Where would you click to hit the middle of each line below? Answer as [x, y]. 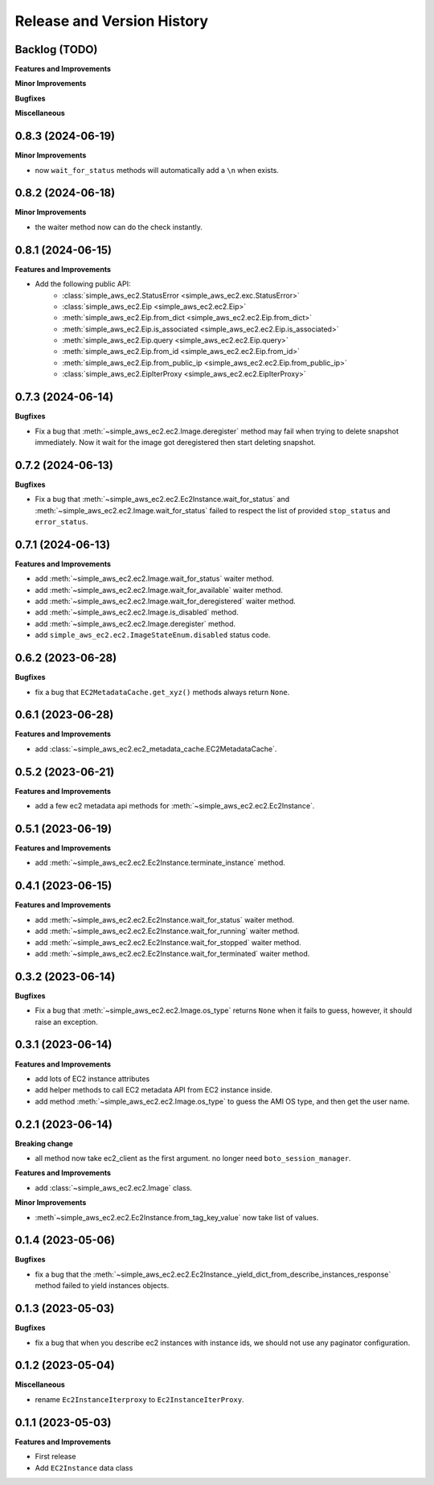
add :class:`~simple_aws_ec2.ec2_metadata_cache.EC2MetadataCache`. [156, 749]
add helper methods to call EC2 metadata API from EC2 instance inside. [154, 1090]
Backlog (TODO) [56, 49]
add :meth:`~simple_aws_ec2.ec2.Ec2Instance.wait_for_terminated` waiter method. [172, 953]
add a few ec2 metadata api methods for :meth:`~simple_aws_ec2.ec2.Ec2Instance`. [175, 806]
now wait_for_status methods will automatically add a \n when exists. [157, 170]
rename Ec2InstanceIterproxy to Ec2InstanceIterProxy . [139, 1399]
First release [55, 1457]
